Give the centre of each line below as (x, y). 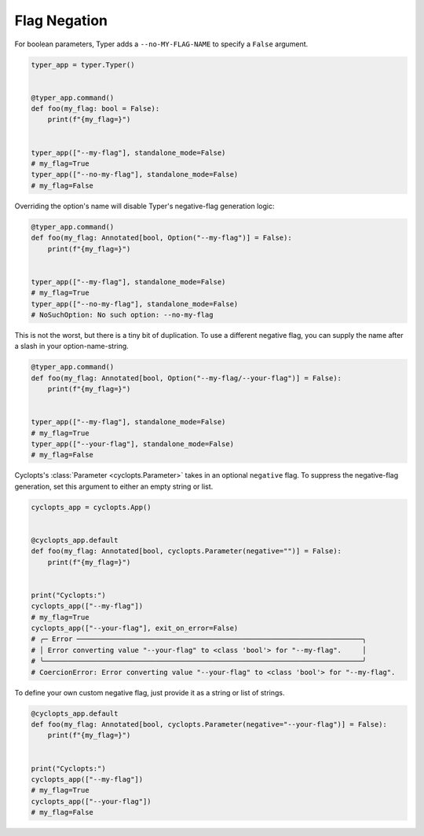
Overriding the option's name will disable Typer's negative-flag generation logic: (144, 206)
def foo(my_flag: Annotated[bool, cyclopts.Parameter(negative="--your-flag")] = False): (209, 724)
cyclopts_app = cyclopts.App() (91, 507)
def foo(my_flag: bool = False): (95, 109)
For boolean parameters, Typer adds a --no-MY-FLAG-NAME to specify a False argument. (161, 44)
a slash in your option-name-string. (71, 346)
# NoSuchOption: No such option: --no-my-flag (122, 315)
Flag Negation (61, 20)
